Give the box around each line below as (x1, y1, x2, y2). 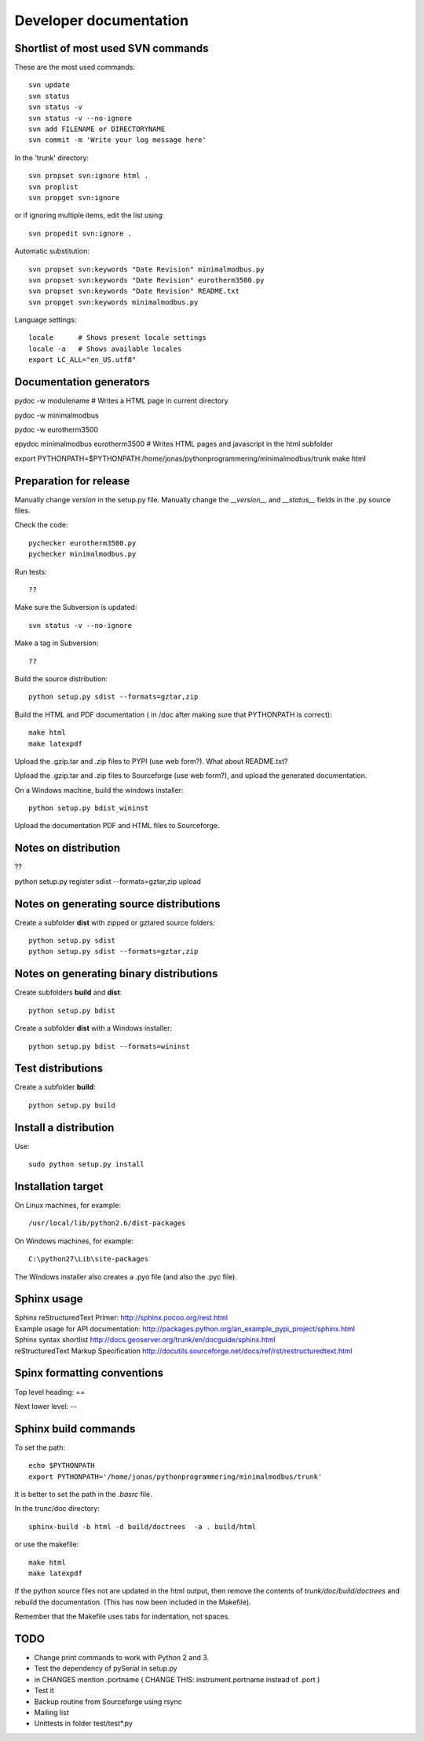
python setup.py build (28, 1100, 116, 1110)
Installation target (14, 1180, 104, 1193)
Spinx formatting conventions (14, 1367, 164, 1380)
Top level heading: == (14, 1387, 86, 1396)
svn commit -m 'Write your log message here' (28, 136, 207, 144)
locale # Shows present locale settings (28, 334, 207, 342)
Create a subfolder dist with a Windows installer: (14, 1024, 173, 1033)
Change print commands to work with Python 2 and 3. (34, 1653, 210, 1663)
